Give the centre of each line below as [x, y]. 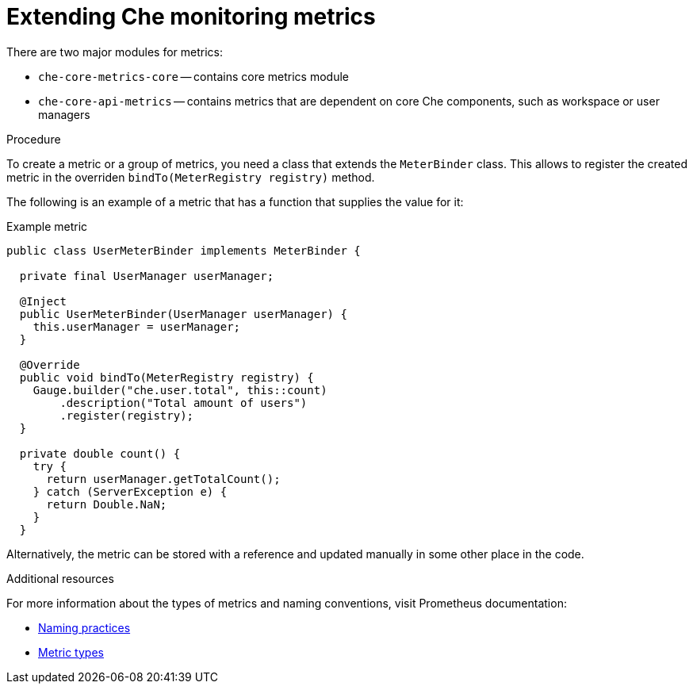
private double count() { [100, 453]
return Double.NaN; [107, 504]
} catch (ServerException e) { [130, 491]
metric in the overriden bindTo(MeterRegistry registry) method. [191, 177]
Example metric [47, 226]
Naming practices [84, 627]
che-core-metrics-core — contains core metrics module [193, 76]
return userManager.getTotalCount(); [163, 479]
